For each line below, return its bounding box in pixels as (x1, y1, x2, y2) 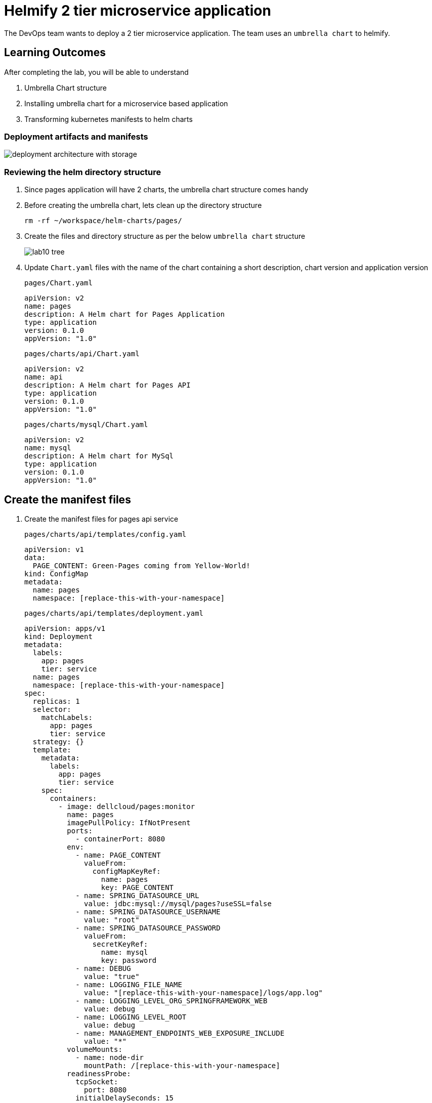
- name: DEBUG (75, 964, 131, 972)
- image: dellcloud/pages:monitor (58, 802, 195, 811)
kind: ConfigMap (24, 569, 89, 578)
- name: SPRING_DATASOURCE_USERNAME (75, 907, 221, 916)
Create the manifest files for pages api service (24, 514, 179, 523)
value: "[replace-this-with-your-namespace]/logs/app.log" (84, 988, 323, 997)
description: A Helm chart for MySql (24, 452, 174, 460)
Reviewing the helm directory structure (4, 166, 161, 177)
